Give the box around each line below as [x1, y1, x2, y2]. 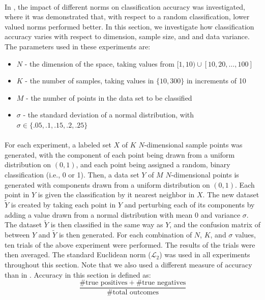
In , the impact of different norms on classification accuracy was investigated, [5, 1, 245, 12]
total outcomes [112, 289, 159, 296]
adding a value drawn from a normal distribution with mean [5, 209, 193, 220]
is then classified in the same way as [50, 219, 163, 230]
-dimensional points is [171, 169, 239, 179]
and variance [200, 209, 241, 220]
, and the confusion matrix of [169, 219, 260, 230]
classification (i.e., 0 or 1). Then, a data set [5, 169, 139, 179]
